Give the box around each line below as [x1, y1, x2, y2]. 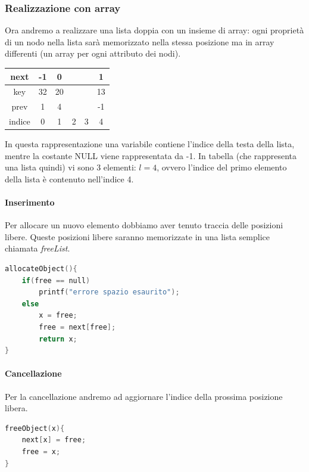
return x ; [39, 334, 77, 343]
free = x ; [21, 448, 61, 456]
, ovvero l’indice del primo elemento [157, 161, 287, 173]
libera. [5, 402, 28, 414]
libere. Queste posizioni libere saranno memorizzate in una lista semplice [5, 230, 270, 243]
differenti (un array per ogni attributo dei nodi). [5, 47, 181, 60]
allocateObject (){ [5, 265, 77, 274]
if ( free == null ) [21, 276, 90, 285]
